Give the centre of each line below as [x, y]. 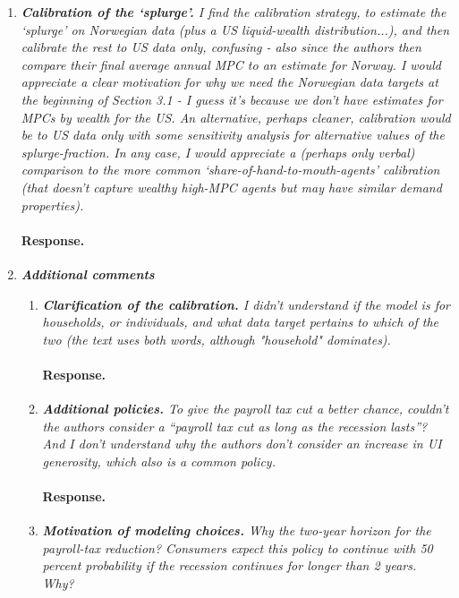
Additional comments [88, 273]
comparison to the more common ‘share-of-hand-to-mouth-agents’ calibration [230, 170]
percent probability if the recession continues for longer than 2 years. [229, 565]
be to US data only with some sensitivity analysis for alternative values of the [233, 135]
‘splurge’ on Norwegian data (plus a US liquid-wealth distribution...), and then [235, 29]
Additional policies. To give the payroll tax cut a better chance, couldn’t [246, 409]
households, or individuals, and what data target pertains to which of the [241, 322]
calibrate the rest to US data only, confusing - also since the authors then [221, 47]
